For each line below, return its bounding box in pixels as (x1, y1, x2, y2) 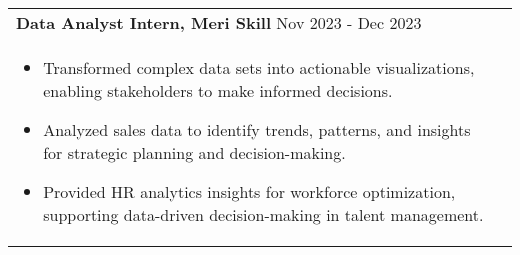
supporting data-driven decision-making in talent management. (43, 203, 484, 226)
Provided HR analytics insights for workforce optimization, (43, 180, 456, 203)
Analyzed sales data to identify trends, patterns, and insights (43, 118, 471, 141)
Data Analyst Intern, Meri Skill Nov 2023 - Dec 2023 (16, 11, 422, 34)
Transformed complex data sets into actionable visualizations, (43, 56, 475, 79)
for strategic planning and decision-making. (43, 141, 346, 164)
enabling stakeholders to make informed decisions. (43, 79, 393, 102)
